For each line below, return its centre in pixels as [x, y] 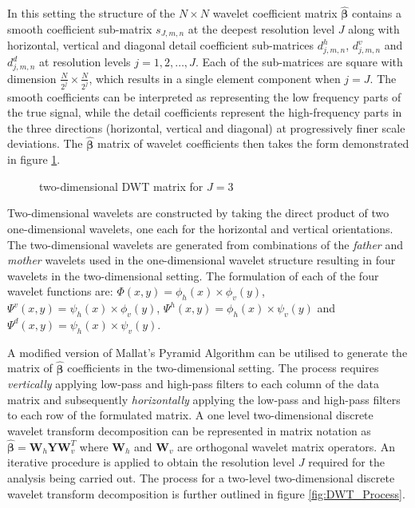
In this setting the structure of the [91, 13]
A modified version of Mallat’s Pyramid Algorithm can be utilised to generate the [207, 352]
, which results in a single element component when [215, 78]
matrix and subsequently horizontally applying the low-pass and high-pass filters [204, 399]
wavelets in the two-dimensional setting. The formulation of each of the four [193, 275]
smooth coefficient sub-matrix [80, 28]
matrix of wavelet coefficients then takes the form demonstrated [253, 143]
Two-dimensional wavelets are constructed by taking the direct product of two [198, 213]
